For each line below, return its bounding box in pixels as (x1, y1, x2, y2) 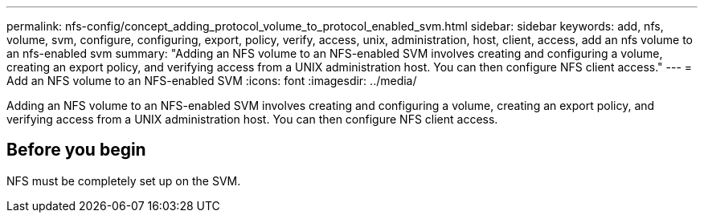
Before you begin (6, 140, 146, 160)
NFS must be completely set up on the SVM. (6, 173, 241, 188)
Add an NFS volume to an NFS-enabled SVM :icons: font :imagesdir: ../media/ (6, 74, 417, 87)
